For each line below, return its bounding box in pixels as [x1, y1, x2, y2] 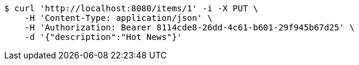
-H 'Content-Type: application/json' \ [24, 13, 213, 23]
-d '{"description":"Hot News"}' [24, 32, 183, 42]
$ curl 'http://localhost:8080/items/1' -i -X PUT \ [4, 4, 258, 13]
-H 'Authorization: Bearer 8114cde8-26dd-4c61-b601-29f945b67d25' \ [24, 23, 355, 32]
